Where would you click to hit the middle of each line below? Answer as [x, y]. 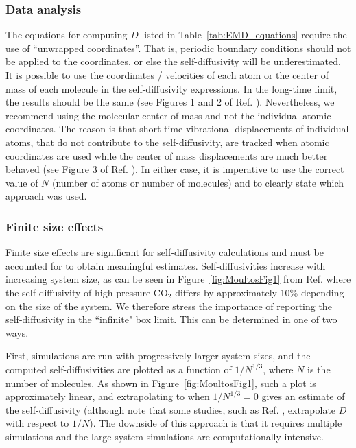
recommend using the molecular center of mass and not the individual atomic [168, 115]
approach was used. [46, 196]
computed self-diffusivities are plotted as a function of [119, 369]
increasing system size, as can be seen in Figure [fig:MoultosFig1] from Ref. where [178, 279]
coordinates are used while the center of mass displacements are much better [167, 155]
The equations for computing [67, 35]
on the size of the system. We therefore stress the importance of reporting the [169, 306]
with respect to [37, 423]
